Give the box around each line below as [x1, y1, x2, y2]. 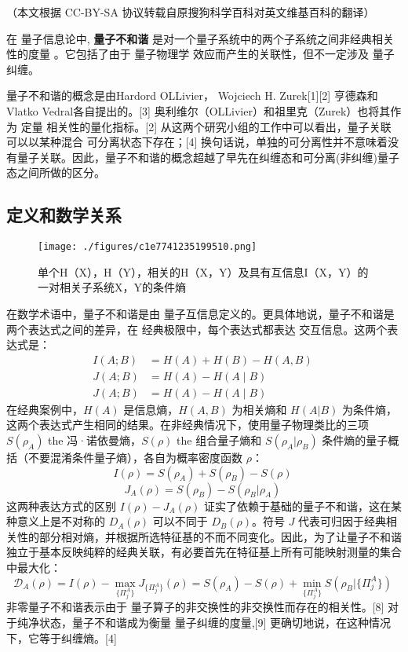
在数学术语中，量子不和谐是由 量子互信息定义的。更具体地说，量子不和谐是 [6, 305, 395, 321]
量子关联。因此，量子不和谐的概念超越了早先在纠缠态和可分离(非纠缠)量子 [16, 148, 399, 165]
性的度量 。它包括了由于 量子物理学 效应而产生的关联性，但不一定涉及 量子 [6, 46, 395, 62]
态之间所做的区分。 [6, 164, 105, 181]
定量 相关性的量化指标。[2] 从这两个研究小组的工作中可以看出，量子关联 [20, 118, 392, 134]
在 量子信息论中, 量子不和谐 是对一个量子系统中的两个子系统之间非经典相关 [6, 30, 394, 46]
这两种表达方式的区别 [6, 497, 116, 514]
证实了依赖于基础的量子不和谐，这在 [203, 497, 391, 514]
